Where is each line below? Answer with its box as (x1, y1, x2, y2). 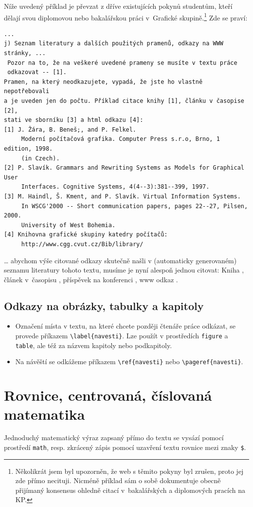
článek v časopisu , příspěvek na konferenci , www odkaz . (4, 274, 178, 284)
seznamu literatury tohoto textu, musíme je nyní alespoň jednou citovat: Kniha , (4, 265, 244, 275)
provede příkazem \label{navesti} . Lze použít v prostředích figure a (15, 331, 228, 341)
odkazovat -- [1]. (7, 69, 67, 76)
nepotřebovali (4, 88, 50, 95)
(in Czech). (21, 155, 60, 162)
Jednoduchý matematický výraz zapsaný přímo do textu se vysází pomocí (4, 432, 224, 443)
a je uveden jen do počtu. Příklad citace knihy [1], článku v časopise (4, 97, 244, 104)
